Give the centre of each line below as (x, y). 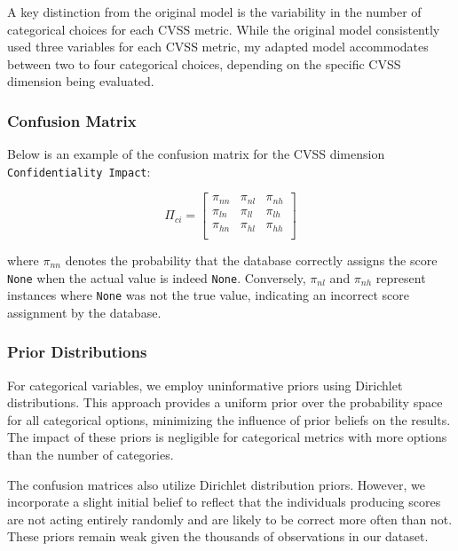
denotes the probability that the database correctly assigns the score (251, 260)
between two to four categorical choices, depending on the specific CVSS (204, 63)
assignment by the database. (84, 312)
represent (401, 277)
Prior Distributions (77, 352)
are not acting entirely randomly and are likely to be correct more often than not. (230, 519)
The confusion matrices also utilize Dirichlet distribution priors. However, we (216, 484)
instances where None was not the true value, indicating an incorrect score (209, 295)
